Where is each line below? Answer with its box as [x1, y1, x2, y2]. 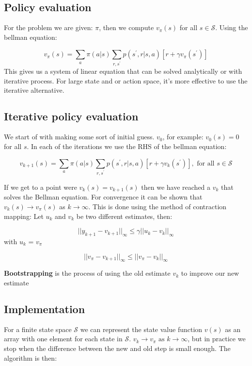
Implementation [4, 301, 85, 316]
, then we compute [99, 22, 154, 33]
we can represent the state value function [80, 324, 203, 334]
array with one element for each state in [4, 333, 123, 344]
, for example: [162, 132, 204, 142]
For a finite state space [4, 324, 72, 334]
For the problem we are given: [4, 22, 93, 33]
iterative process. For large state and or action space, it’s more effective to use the [4, 75, 248, 85]
